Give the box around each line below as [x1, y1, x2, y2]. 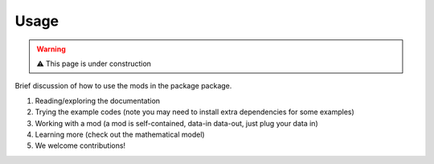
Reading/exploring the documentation [35, 96, 161, 105]
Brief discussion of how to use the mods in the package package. [14, 81, 232, 91]
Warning [36, 44, 66, 54]
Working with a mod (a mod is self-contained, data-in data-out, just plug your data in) [35, 118, 319, 128]
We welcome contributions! [35, 141, 126, 150]
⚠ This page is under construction [36, 59, 152, 68]
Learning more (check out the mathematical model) [35, 129, 205, 139]
